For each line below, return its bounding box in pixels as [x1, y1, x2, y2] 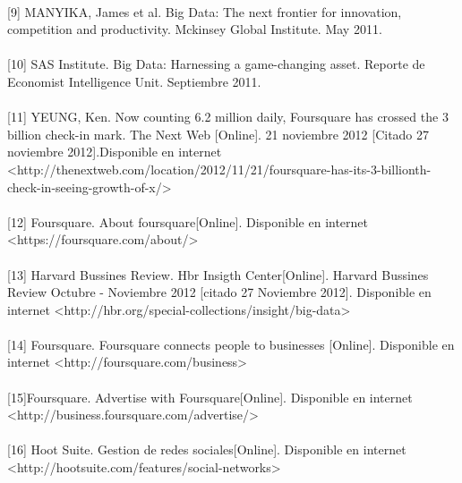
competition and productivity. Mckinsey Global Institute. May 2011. [7, 20, 382, 38]
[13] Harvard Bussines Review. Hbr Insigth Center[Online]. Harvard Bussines [7, 265, 429, 284]
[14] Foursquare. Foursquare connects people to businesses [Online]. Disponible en [7, 335, 455, 353]
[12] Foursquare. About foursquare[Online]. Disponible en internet [7, 212, 369, 231]
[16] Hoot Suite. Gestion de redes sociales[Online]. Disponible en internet [7, 440, 406, 459]
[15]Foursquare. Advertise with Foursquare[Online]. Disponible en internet [7, 387, 413, 406]
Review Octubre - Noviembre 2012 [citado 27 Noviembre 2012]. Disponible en [7, 283, 432, 301]
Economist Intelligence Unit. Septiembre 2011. [7, 72, 261, 90]
